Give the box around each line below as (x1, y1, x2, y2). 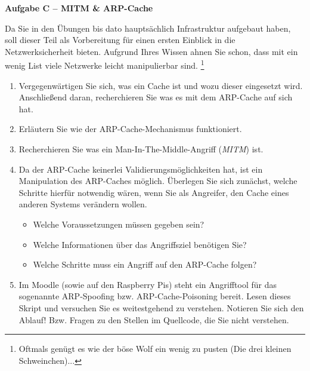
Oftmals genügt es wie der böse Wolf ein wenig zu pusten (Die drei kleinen (18, 342, 292, 355)
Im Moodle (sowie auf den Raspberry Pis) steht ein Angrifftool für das (18, 278, 277, 290)
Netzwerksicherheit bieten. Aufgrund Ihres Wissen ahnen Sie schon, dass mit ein (5, 45, 298, 57)
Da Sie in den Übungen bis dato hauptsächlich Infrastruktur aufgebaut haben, (5, 22, 291, 34)
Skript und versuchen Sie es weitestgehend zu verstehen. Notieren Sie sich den (18, 301, 304, 314)
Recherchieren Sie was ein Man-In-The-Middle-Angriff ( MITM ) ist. (18, 143, 263, 155)
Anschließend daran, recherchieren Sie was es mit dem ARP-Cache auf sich (18, 91, 293, 103)
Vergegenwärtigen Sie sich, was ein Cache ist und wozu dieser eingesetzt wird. (18, 79, 303, 91)
